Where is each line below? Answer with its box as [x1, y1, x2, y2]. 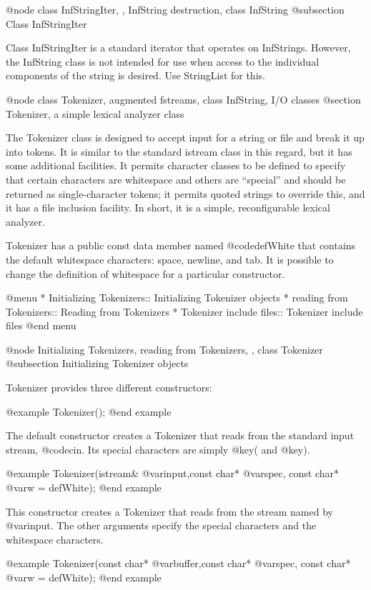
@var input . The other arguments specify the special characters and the [6, 518, 317, 533]
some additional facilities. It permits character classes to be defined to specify [6, 158, 346, 173]
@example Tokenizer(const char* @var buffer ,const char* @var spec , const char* [6, 556, 351, 571]
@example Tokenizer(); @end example [6, 404, 172, 419]
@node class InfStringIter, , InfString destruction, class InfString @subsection [6, 2, 345, 16]
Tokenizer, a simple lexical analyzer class [6, 106, 184, 121]
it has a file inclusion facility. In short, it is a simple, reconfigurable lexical [6, 200, 330, 215]
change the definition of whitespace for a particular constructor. [6, 266, 285, 281]
